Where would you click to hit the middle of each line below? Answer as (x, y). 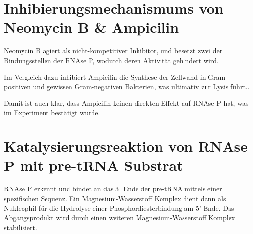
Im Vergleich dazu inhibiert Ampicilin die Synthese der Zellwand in (105, 77)
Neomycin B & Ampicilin (92, 27)
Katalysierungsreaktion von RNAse (126, 146)
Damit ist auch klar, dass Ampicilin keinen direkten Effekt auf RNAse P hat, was (126, 103)
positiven (17, 86)
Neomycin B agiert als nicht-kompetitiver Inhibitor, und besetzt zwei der (113, 51)
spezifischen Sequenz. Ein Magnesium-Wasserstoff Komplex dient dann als (115, 198)
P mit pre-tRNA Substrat (93, 165)
